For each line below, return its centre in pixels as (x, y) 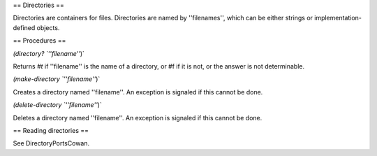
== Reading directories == (51, 130)
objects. (48, 27)
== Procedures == (39, 41)
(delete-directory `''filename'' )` (58, 105)
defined (24, 27)
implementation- (338, 18)
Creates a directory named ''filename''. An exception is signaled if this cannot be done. (138, 92)
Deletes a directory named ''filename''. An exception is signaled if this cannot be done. (138, 118)
